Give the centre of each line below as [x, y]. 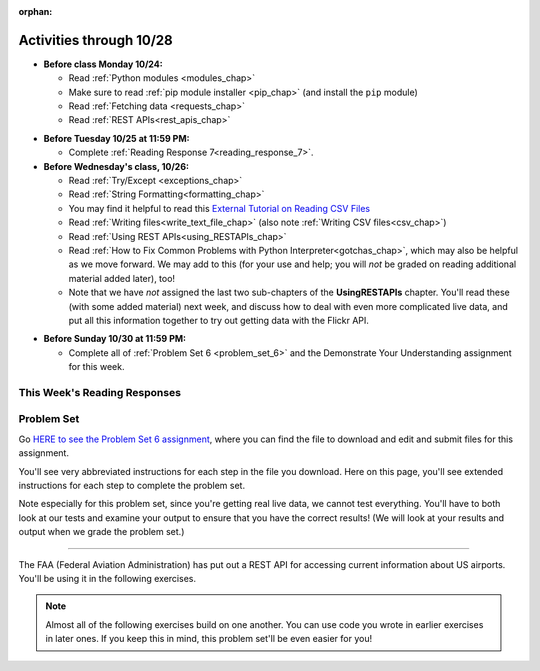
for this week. [96, 367]
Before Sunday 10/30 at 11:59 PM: [115, 339]
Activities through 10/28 [96, 40]
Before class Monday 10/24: [103, 64]
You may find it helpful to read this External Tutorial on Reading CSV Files [219, 208]
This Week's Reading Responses [100, 392]
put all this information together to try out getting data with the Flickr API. [219, 320]
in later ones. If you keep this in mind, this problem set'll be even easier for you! [209, 639]
